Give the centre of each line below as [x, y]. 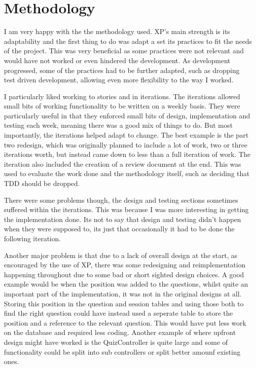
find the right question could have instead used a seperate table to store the [119, 313]
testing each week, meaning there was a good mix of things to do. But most [118, 125]
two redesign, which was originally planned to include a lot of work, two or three [126, 144]
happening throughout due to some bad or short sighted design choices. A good [124, 274]
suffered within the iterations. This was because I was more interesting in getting [127, 209]
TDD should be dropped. [42, 183]
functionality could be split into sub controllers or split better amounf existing [122, 351]
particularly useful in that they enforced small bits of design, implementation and [127, 115]
